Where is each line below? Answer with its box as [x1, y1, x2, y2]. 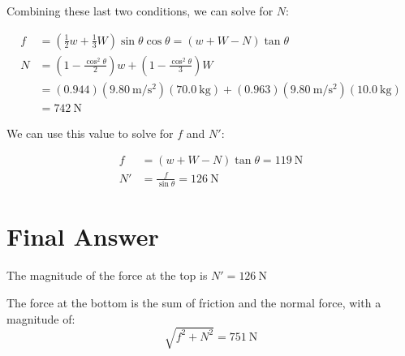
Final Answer [6, 220, 159, 253]
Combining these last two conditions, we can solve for [6, 2, 274, 19]
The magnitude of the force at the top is [6, 267, 208, 284]
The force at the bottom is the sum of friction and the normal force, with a [6, 294, 381, 311]
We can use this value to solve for [6, 124, 174, 141]
